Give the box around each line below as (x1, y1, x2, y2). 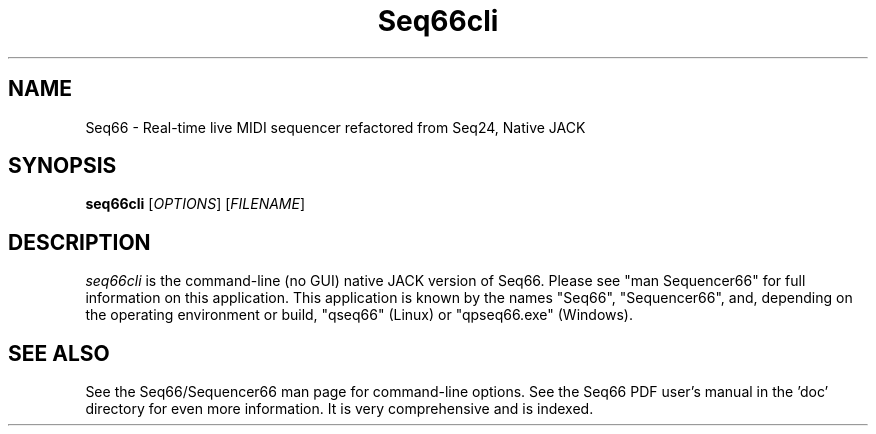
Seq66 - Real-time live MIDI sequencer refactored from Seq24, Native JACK (85, 118, 586, 136)
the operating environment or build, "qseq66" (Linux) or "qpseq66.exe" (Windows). (85, 306, 634, 324)
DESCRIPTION (8, 229, 151, 255)
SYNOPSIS (8, 153, 117, 179)
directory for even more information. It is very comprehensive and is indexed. (85, 400, 594, 418)
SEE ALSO (8, 340, 110, 366)
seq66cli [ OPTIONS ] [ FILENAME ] (85, 195, 306, 213)
